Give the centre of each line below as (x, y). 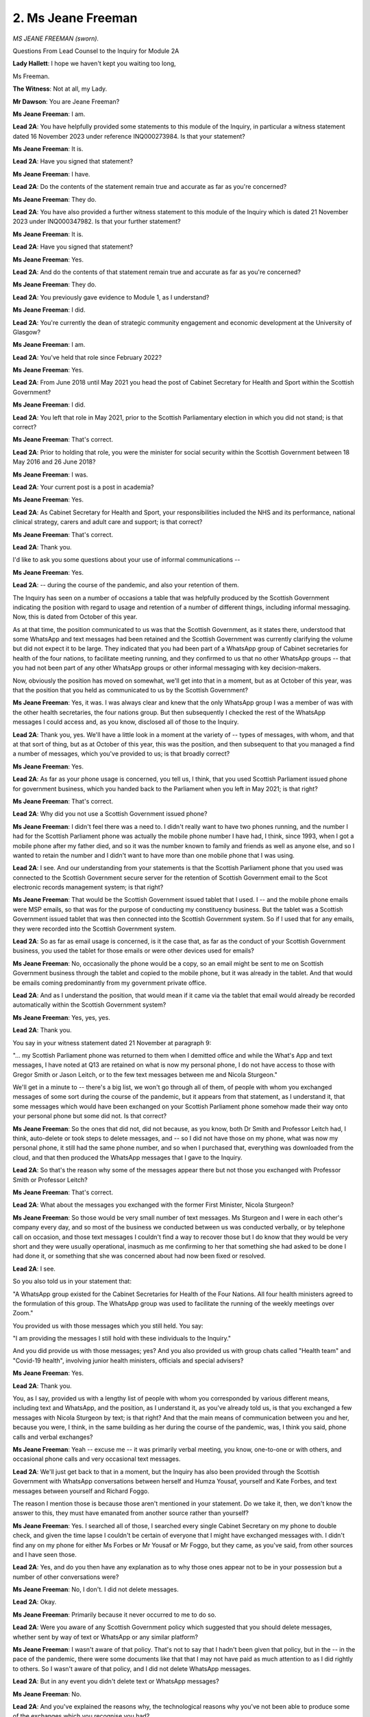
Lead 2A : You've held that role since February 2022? (87, 357)
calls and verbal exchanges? (53, 1437)
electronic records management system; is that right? (88, 887)
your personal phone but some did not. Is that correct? (90, 1116)
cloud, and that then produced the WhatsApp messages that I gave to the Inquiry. (127, 1157)
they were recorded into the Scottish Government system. (94, 929)
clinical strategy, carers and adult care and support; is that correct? (108, 522)
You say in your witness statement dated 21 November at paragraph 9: (112, 1043)
